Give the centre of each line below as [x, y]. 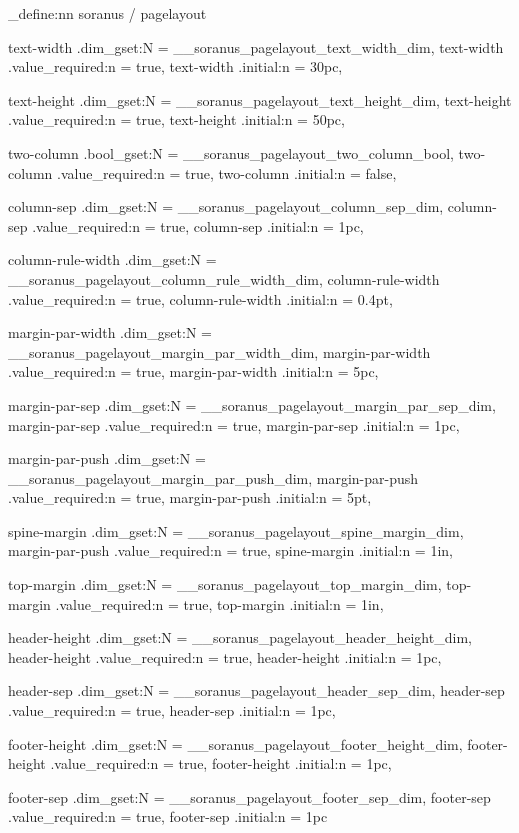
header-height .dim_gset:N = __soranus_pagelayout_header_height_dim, [240, 637]
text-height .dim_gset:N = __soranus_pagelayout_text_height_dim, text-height [260, 99]
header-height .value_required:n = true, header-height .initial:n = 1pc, [225, 656]
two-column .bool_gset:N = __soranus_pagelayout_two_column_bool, [231, 152]
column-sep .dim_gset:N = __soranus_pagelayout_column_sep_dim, [226, 206]
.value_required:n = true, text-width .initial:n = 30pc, [175, 66]
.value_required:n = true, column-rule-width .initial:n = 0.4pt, [200, 298]
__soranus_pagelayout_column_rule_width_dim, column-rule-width [224, 278]
